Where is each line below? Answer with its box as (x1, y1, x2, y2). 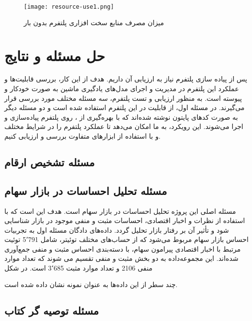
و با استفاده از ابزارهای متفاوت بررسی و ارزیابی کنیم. (4, 130, 161, 141)
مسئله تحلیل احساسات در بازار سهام (4, 183, 167, 198)
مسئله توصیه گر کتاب (4, 303, 99, 318)
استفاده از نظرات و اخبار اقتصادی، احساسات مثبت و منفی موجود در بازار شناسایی (4, 215, 245, 225)
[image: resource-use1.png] (24, 3, 114, 10)
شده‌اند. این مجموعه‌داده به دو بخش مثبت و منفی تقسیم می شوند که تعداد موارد (4, 253, 238, 263)
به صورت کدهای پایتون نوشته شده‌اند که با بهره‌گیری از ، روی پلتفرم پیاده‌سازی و (4, 112, 238, 122)
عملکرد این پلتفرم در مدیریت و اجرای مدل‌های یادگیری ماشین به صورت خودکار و (4, 83, 239, 93)
